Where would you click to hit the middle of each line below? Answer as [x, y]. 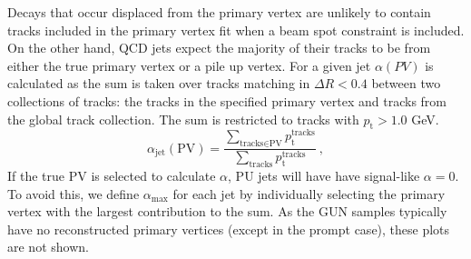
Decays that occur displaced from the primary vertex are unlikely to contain [219, 12]
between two [406, 83]
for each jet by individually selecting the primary [309, 193]
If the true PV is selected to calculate [112, 176]
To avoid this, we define [74, 193]
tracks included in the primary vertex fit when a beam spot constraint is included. [236, 30]
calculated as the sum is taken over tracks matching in [159, 83]
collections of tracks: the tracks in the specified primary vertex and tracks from [227, 100]
